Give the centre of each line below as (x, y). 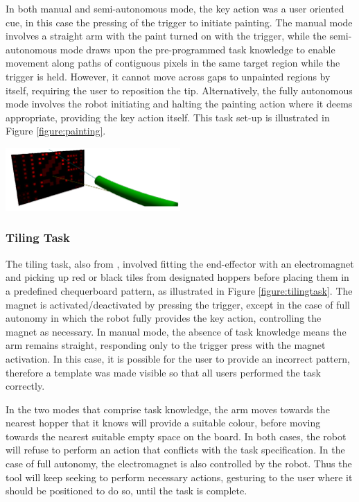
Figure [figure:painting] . (56, 131)
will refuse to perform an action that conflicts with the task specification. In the (175, 450)
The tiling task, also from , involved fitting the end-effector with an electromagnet (180, 263)
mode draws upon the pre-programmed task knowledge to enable (198, 49)
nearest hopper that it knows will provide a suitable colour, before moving (163, 423)
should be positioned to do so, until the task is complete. (126, 491)
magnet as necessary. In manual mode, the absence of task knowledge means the (176, 331)
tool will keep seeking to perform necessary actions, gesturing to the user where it (179, 477)
